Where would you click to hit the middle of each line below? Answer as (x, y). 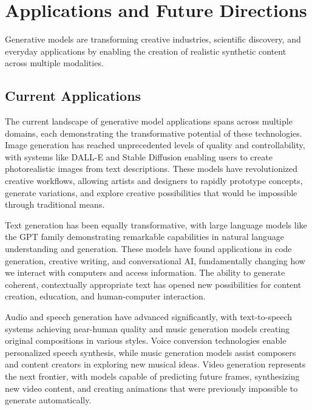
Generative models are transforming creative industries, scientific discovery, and (153, 39)
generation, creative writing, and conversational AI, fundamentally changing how (155, 260)
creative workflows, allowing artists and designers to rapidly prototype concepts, (154, 181)
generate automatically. (48, 400)
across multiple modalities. (54, 63)
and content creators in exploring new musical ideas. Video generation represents (155, 364)
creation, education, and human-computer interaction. (105, 296)
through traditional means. (55, 204)
